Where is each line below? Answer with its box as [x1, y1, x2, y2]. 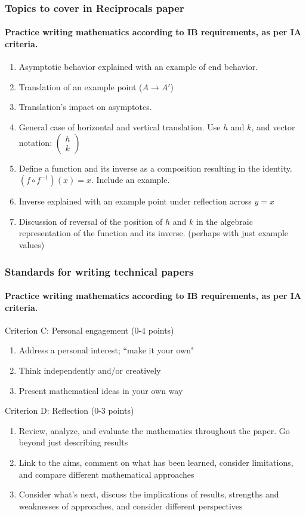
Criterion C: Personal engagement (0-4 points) [5, 323, 174, 336]
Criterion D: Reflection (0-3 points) [5, 404, 134, 417]
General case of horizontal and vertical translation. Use [18, 121, 221, 133]
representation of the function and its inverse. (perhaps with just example [18, 227, 289, 239]
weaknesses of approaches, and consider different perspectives [18, 499, 243, 512]
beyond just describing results [18, 436, 128, 448]
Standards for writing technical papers [5, 264, 194, 279]
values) [18, 238, 45, 251]
